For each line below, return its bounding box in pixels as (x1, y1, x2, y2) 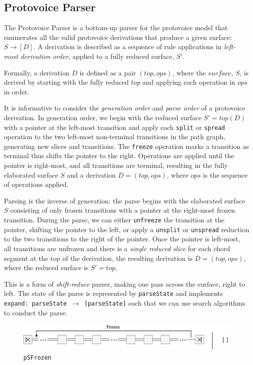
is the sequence (203, 169, 248, 180)
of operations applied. (4, 179, 69, 189)
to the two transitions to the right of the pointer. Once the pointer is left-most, (4, 234, 240, 244)
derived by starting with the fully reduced (4, 77, 129, 87)
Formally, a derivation (4, 67, 70, 77)
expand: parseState (4, 300, 67, 307)
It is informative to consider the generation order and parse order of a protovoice (4, 103, 246, 113)
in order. (4, 86, 30, 96)
